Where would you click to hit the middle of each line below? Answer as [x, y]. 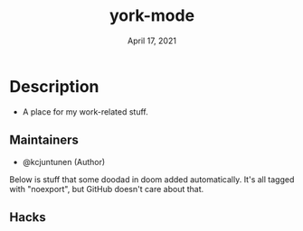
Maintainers [44, 140]
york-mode [152, 16]
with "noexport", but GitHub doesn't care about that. [107, 189]
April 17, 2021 [152, 41]
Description [54, 86]
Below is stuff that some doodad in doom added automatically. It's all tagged [152, 179]
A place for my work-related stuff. [85, 111]
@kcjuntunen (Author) [64, 162]
